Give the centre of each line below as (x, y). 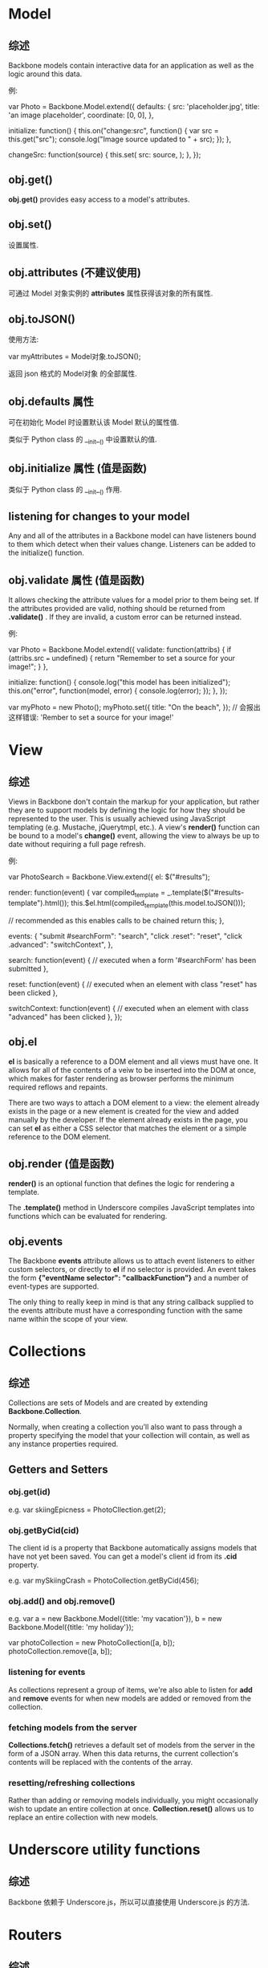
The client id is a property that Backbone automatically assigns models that (133, 1548)
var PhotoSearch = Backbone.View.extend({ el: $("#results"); (109, 877)
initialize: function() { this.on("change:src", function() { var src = (114, 130)
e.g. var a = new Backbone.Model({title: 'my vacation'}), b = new (115, 1619)
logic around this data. (45, 74)
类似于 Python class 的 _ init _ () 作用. (65, 490)
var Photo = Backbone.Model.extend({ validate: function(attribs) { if (120, 650)
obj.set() (30, 224)
